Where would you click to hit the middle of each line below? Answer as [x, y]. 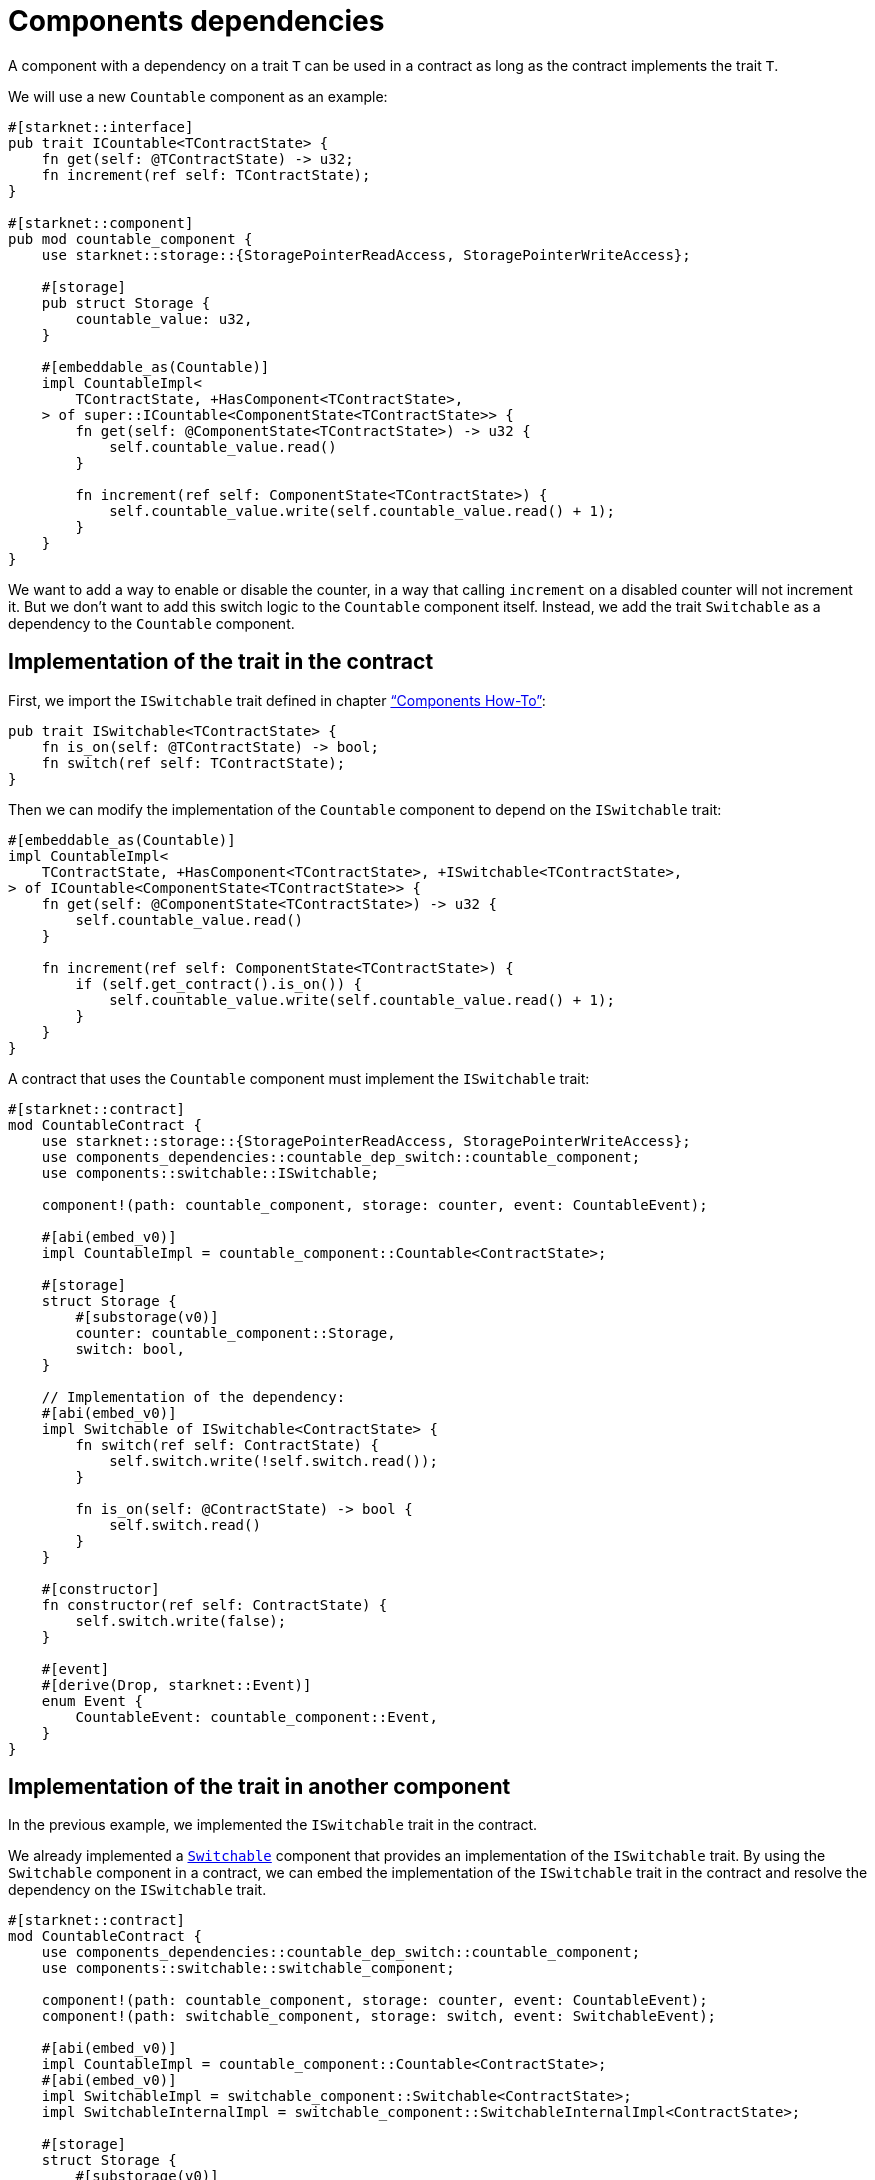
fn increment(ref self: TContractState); [206, 174]
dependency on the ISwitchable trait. [137, 1890]
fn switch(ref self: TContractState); [193, 762]
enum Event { [92, 1700]
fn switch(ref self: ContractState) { [227, 1444]
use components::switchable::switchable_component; [248, 1968]
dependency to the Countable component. [151, 623]
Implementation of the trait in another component [259, 1787]
